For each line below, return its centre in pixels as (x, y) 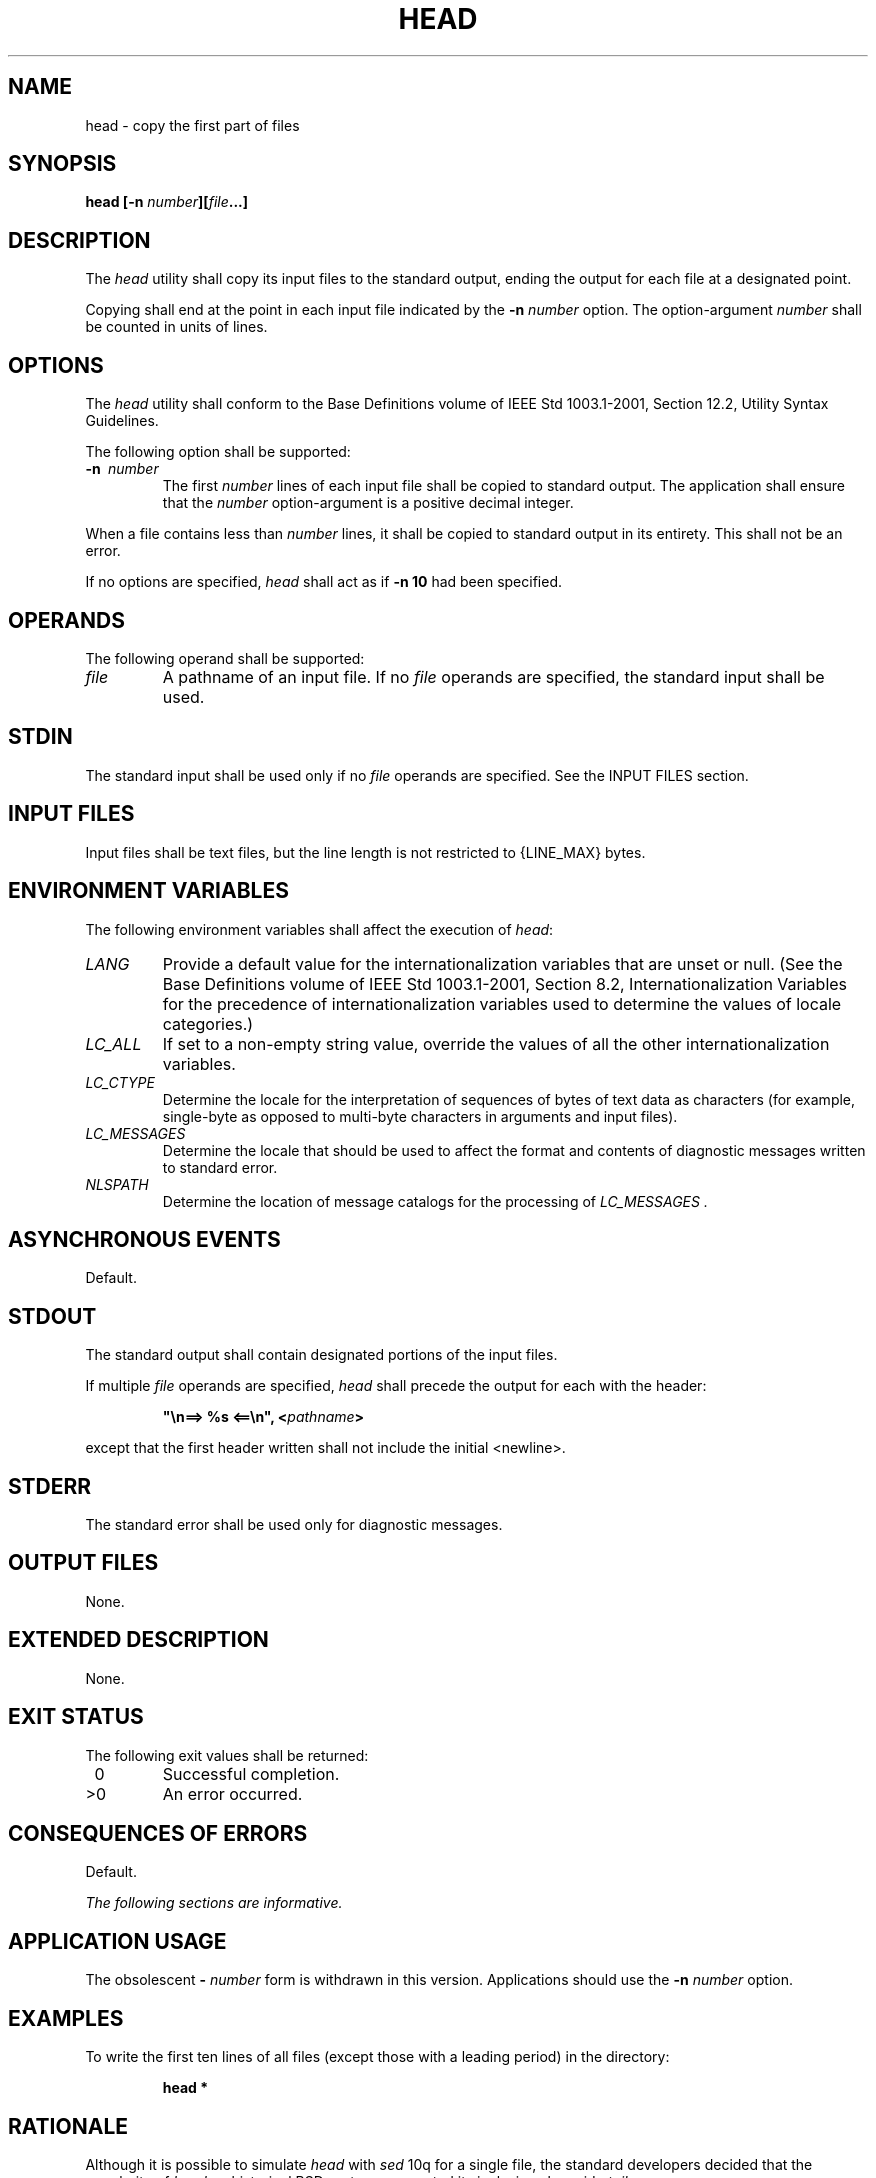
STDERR (50, 1486)
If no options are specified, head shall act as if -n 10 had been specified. (323, 582)
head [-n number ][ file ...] (167, 202)
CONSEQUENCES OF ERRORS (158, 1833)
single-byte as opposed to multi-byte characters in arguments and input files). (420, 1116)
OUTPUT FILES (83, 1563)
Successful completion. (251, 1773)
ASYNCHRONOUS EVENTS (144, 1239)
